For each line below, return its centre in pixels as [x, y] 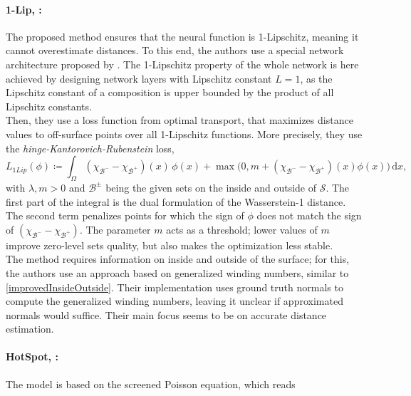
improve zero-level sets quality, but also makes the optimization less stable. [170, 245]
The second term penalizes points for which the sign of [125, 215]
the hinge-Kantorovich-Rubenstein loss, [90, 148]
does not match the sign [309, 215]
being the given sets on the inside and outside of [211, 187]
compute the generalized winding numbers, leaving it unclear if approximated [175, 301]
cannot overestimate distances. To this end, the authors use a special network [175, 50]
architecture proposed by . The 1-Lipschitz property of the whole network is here [182, 64]
